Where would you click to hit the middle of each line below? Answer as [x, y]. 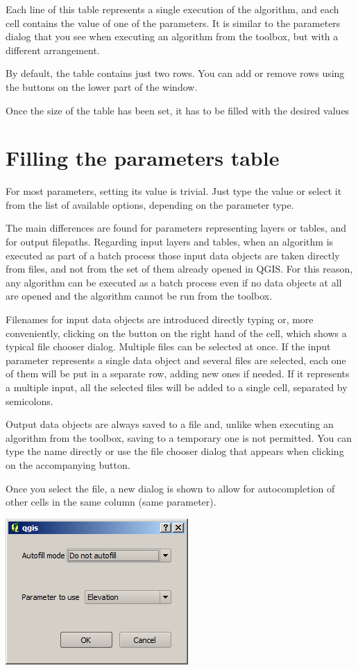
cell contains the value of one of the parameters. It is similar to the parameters [173, 23]
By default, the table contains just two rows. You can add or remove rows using [175, 73]
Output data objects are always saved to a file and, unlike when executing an [170, 424]
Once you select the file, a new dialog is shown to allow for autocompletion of [170, 488]
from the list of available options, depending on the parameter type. [150, 204]
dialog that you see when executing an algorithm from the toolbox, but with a [172, 36]
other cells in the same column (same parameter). [111, 502]
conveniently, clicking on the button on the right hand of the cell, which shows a [176, 333]
